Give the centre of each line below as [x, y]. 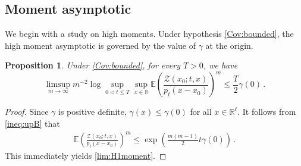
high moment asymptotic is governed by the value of [101, 45]
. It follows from [267, 112]
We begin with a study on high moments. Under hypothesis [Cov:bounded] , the [149, 34]
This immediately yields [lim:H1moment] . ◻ [86, 156]
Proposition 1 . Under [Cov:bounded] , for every [93, 65]
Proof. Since [27, 112]
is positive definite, [93, 112]
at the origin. [229, 45]
